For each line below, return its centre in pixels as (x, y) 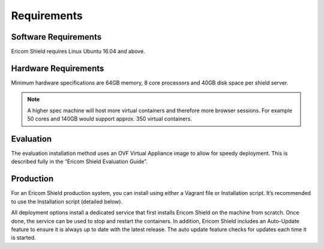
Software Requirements (56, 37)
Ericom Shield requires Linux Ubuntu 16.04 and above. (78, 52)
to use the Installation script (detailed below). (67, 202)
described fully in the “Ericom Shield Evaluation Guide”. (79, 161)
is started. (23, 238)
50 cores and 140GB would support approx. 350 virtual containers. (109, 119)
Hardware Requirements (58, 68)
